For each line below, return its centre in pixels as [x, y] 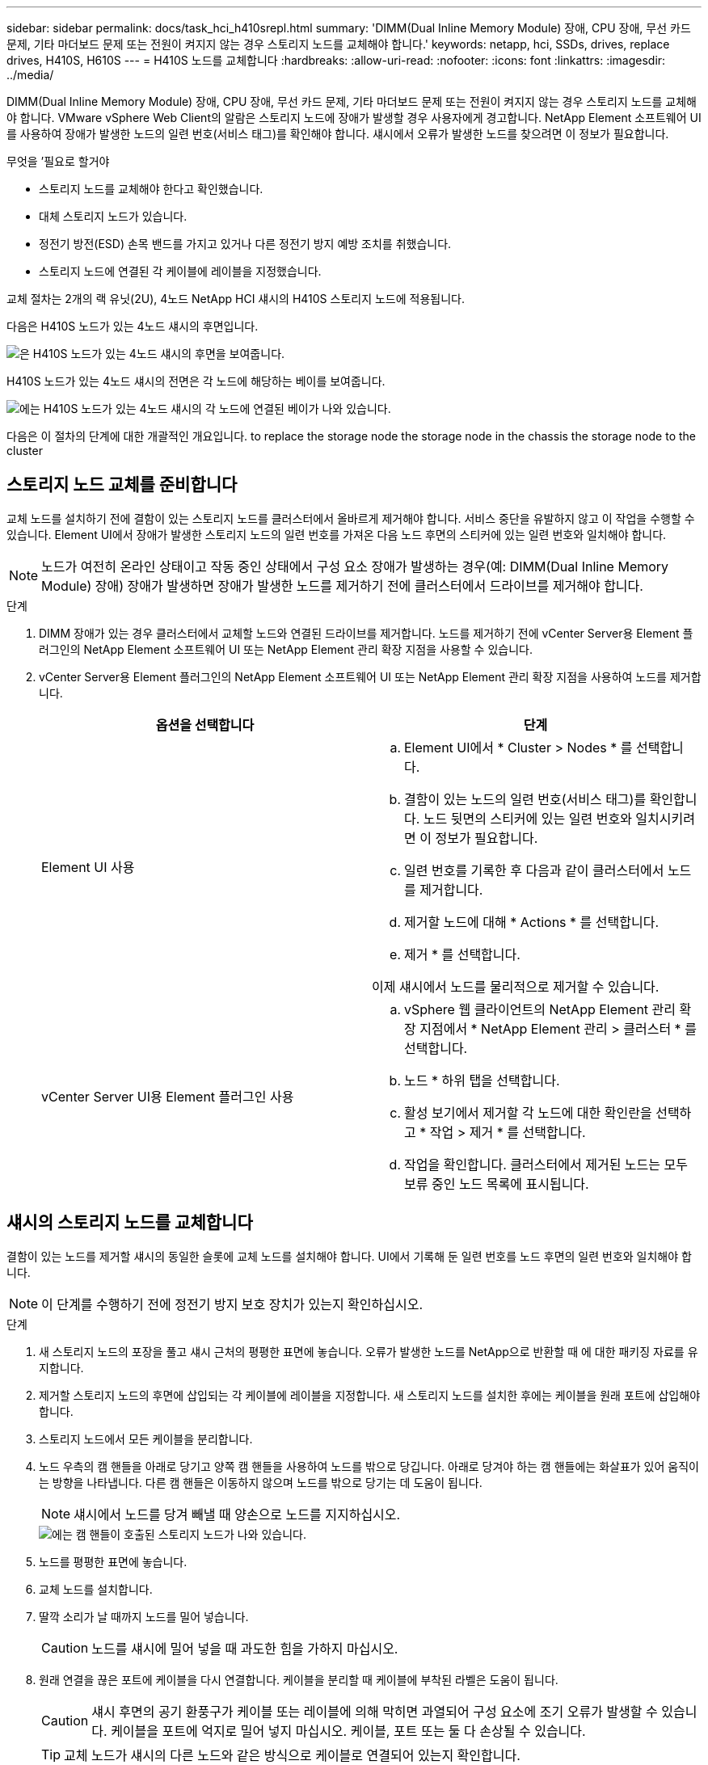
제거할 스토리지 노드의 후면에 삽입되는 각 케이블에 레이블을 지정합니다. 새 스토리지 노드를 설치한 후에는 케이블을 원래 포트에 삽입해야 [370, 1395]
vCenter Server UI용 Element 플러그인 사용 [168, 1096]
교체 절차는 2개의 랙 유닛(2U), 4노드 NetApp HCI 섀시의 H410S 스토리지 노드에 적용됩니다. [236, 299]
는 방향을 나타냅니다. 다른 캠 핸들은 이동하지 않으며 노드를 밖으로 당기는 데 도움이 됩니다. [261, 1482]
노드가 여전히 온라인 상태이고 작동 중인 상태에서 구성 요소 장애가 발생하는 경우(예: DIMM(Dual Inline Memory [355, 566]
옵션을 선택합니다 [205, 725]
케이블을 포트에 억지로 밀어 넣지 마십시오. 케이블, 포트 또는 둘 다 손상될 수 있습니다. [348, 1731]
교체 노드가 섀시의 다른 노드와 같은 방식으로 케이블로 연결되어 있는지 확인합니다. [292, 1755]
